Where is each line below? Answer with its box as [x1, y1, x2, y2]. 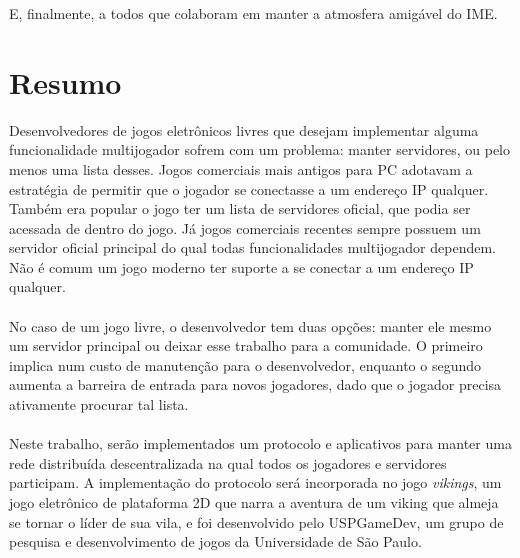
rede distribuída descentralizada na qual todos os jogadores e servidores [9, 452, 447, 473]
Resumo [9, 61, 122, 102]
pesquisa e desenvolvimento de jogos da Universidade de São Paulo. [9, 531, 422, 552]
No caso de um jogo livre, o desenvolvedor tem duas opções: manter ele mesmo [9, 315, 492, 336]
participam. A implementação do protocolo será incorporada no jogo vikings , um [9, 472, 502, 493]
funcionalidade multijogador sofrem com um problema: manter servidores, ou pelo [9, 139, 510, 160]
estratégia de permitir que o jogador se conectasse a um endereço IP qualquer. [9, 178, 489, 199]
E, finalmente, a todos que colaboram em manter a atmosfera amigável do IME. [9, 3, 498, 23]
